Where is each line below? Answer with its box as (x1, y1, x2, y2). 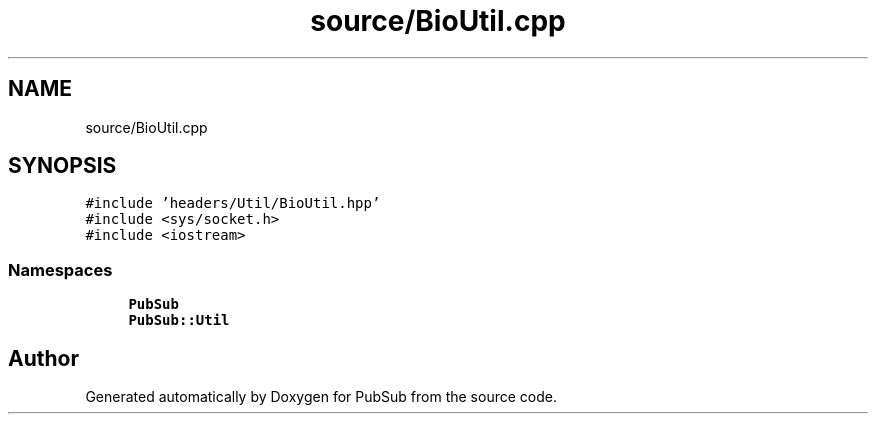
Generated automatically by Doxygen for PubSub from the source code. (85, 388, 557, 406)
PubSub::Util (128, 312, 230, 329)
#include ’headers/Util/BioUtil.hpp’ (85, 195, 381, 212)
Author (8, 345, 79, 371)
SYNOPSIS (8, 153, 117, 179)
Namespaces (8, 259, 113, 280)
